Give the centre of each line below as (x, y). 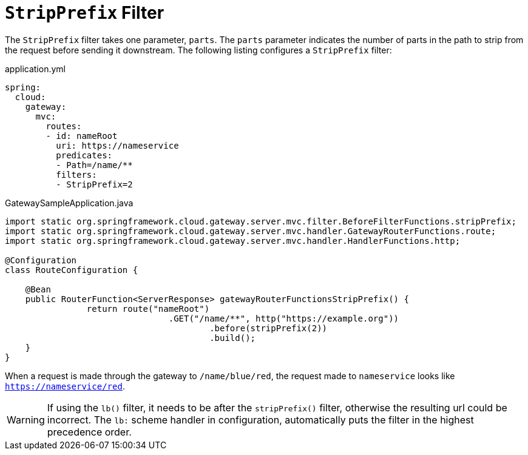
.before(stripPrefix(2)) (269, 328)
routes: (64, 126)
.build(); (233, 338)
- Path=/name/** (94, 165)
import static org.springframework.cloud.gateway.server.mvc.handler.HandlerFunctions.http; (233, 241)
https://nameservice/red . (65, 386)
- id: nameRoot (82, 136)
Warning (26, 420)
